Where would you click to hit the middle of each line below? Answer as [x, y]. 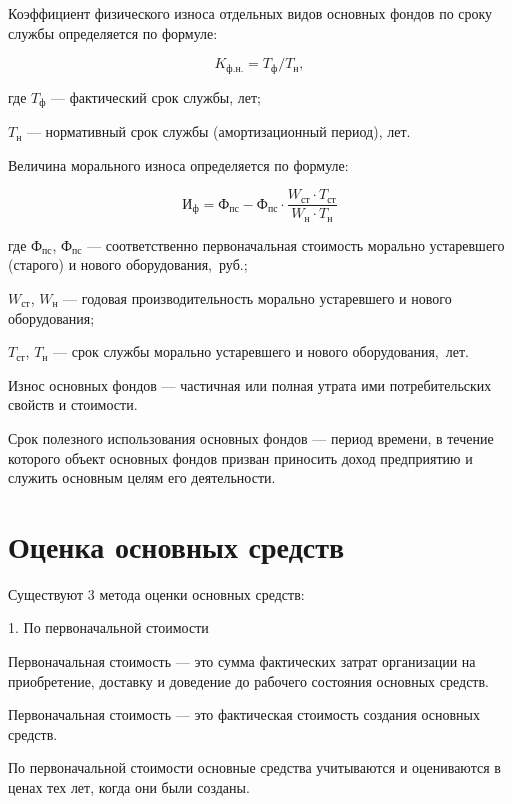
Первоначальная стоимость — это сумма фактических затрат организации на [242, 661]
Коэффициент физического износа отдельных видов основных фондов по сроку [250, 13]
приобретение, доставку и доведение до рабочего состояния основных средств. [248, 680]
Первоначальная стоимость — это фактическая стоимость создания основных [244, 714]
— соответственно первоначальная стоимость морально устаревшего [296, 244]
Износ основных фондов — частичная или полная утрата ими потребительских [250, 384]
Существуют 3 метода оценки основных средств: [156, 593]
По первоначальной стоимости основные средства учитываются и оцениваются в [254, 767]
